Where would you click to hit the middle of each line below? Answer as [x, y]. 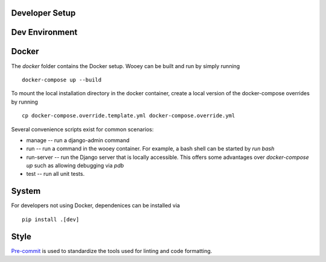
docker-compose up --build [62, 80]
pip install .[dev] [51, 219]
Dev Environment [44, 32]
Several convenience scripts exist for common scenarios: [82, 129]
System [26, 191]
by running [25, 102]
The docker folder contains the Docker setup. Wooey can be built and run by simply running [126, 66]
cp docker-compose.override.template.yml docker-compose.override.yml [129, 116]
